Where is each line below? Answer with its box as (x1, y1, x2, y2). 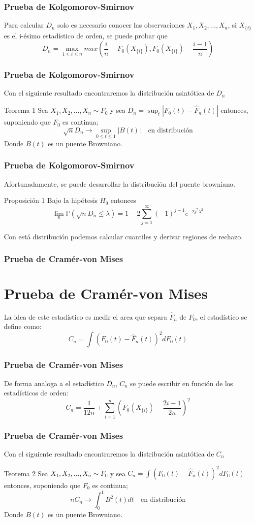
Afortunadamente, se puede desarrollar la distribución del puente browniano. (4, 178, 235, 189)
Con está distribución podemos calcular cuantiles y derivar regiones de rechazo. (4, 231, 243, 242)
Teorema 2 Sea (4, 468, 48, 478)
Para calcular (4, 20, 44, 30)
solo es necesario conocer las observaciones (57, 20, 185, 30)
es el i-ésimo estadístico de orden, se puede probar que (4, 30, 168, 40)
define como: (4, 321, 42, 331)
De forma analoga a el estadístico (4, 378, 104, 388)
